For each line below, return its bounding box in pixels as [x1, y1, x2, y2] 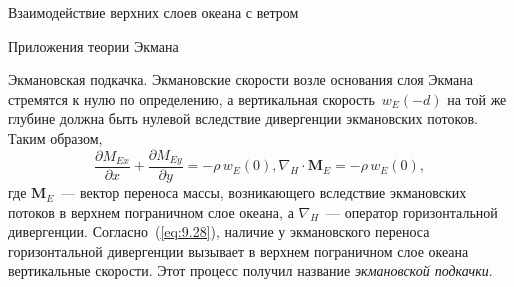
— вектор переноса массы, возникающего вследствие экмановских [61, 182, 467, 203]
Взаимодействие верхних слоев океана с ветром [8, 2, 299, 22]
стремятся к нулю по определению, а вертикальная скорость [8, 88, 375, 109]
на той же [447, 88, 507, 109]
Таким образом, [8, 127, 103, 148]
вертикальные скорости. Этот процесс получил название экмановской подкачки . [8, 260, 493, 281]
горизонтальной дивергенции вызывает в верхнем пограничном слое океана [8, 240, 469, 261]
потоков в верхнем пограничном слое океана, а [8, 201, 294, 222]
